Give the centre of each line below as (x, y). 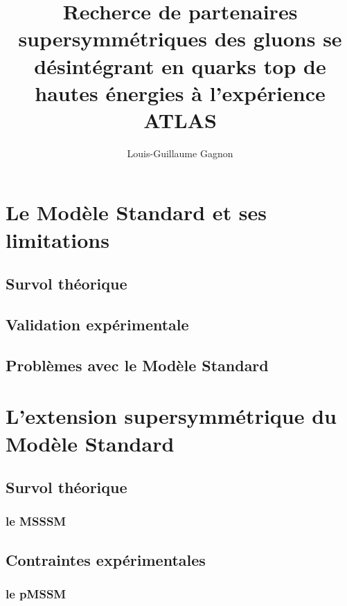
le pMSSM (36, 594)
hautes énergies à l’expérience (180, 92)
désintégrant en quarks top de (180, 65)
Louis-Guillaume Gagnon (180, 153)
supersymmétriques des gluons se (180, 38)
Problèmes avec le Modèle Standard (137, 365)
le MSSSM (36, 521)
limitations (57, 239)
